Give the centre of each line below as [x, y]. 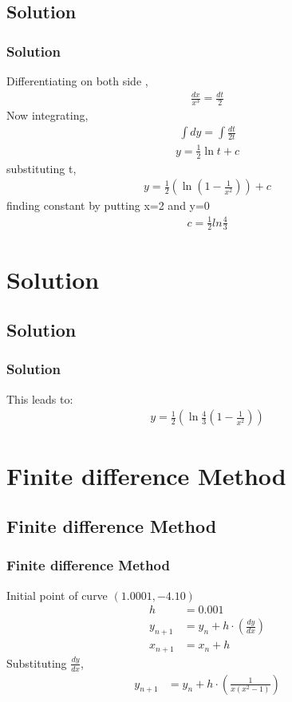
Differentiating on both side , [77, 81]
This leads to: [40, 398]
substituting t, [41, 168]
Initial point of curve [57, 595]
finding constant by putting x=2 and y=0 [108, 205]
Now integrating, [47, 115]
